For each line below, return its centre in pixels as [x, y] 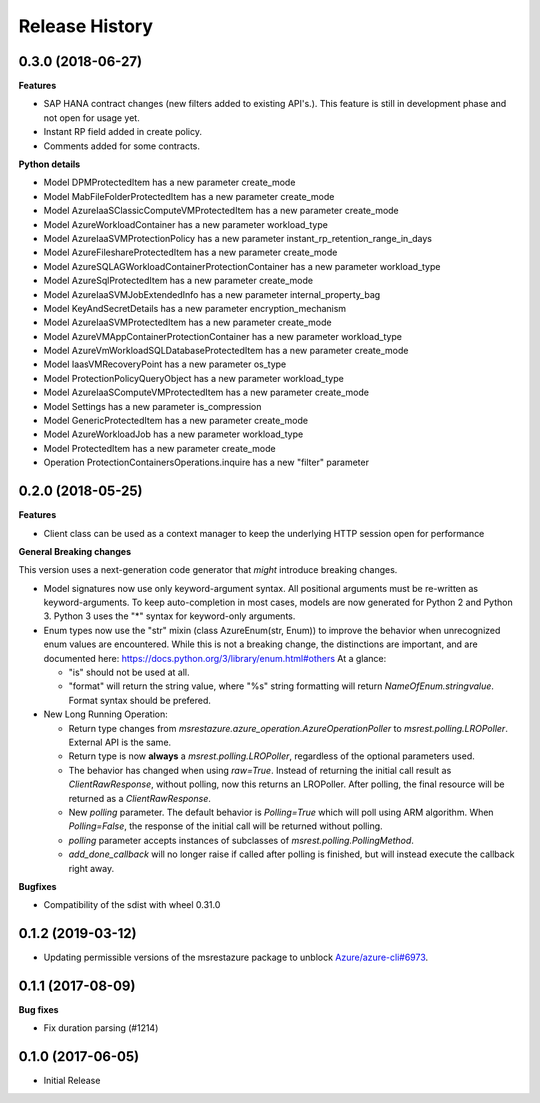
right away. [91, 868]
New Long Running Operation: [106, 714]
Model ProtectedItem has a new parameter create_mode [159, 448]
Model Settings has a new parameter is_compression [152, 406]
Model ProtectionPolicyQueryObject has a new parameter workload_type [193, 378]
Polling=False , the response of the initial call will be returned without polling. [226, 826]
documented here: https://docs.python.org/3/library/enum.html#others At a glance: [215, 658]
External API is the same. [120, 742]
